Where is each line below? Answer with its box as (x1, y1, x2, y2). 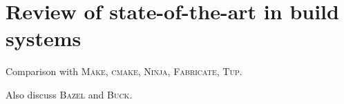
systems (6, 24, 82, 52)
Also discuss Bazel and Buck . (6, 87, 133, 101)
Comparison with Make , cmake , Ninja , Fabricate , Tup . (6, 64, 242, 79)
